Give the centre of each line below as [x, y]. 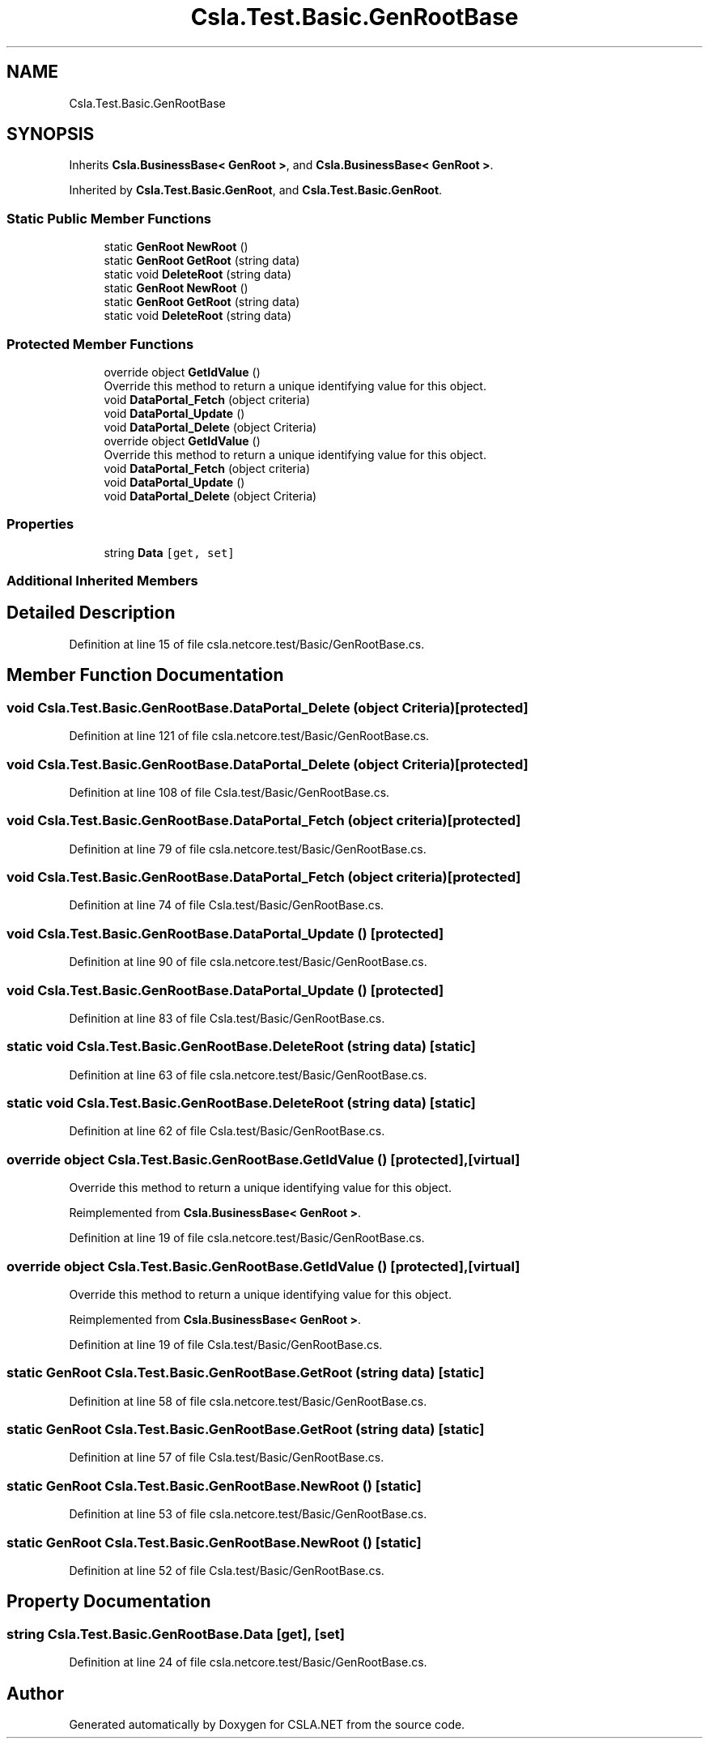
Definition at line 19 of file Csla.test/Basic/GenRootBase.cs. [226, 1344]
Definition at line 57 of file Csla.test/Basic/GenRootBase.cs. [227, 1458]
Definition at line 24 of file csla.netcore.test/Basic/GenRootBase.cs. [248, 1662]
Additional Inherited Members [102, 581]
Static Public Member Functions [109, 218]
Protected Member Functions [100, 344]
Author [35, 1693]
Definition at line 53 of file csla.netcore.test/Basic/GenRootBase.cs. [248, 1514]
